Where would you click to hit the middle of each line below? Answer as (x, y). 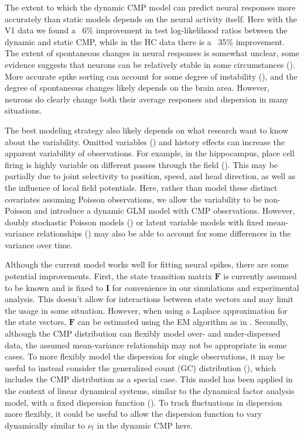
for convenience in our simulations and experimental (206, 287)
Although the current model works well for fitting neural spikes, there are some (147, 264)
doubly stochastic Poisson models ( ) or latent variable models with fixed (134, 222)
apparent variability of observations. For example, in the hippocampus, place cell (150, 153)
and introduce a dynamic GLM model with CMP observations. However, (165, 210)
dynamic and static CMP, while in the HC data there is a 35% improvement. (145, 41)
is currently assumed (260, 276)
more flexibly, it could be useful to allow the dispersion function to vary (134, 414)
